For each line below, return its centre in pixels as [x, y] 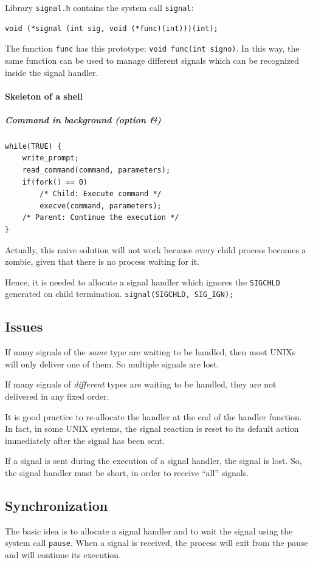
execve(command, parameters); [101, 206]
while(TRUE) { [33, 146]
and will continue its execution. [63, 555]
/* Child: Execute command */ [101, 194]
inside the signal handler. [52, 72]
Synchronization [57, 506]
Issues [24, 326]
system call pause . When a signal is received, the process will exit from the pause [156, 543]
